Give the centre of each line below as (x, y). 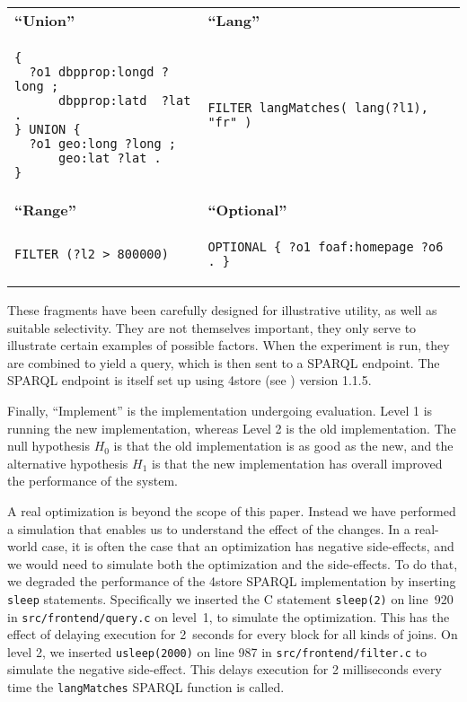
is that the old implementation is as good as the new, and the (283, 446)
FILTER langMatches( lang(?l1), (318, 108)
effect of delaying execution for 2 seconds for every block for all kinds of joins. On (233, 634)
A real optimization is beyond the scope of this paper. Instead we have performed (232, 510)
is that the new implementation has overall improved (297, 463)
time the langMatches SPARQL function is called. (146, 687)
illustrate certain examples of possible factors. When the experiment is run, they (229, 345)
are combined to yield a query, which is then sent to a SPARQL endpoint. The (224, 362)
